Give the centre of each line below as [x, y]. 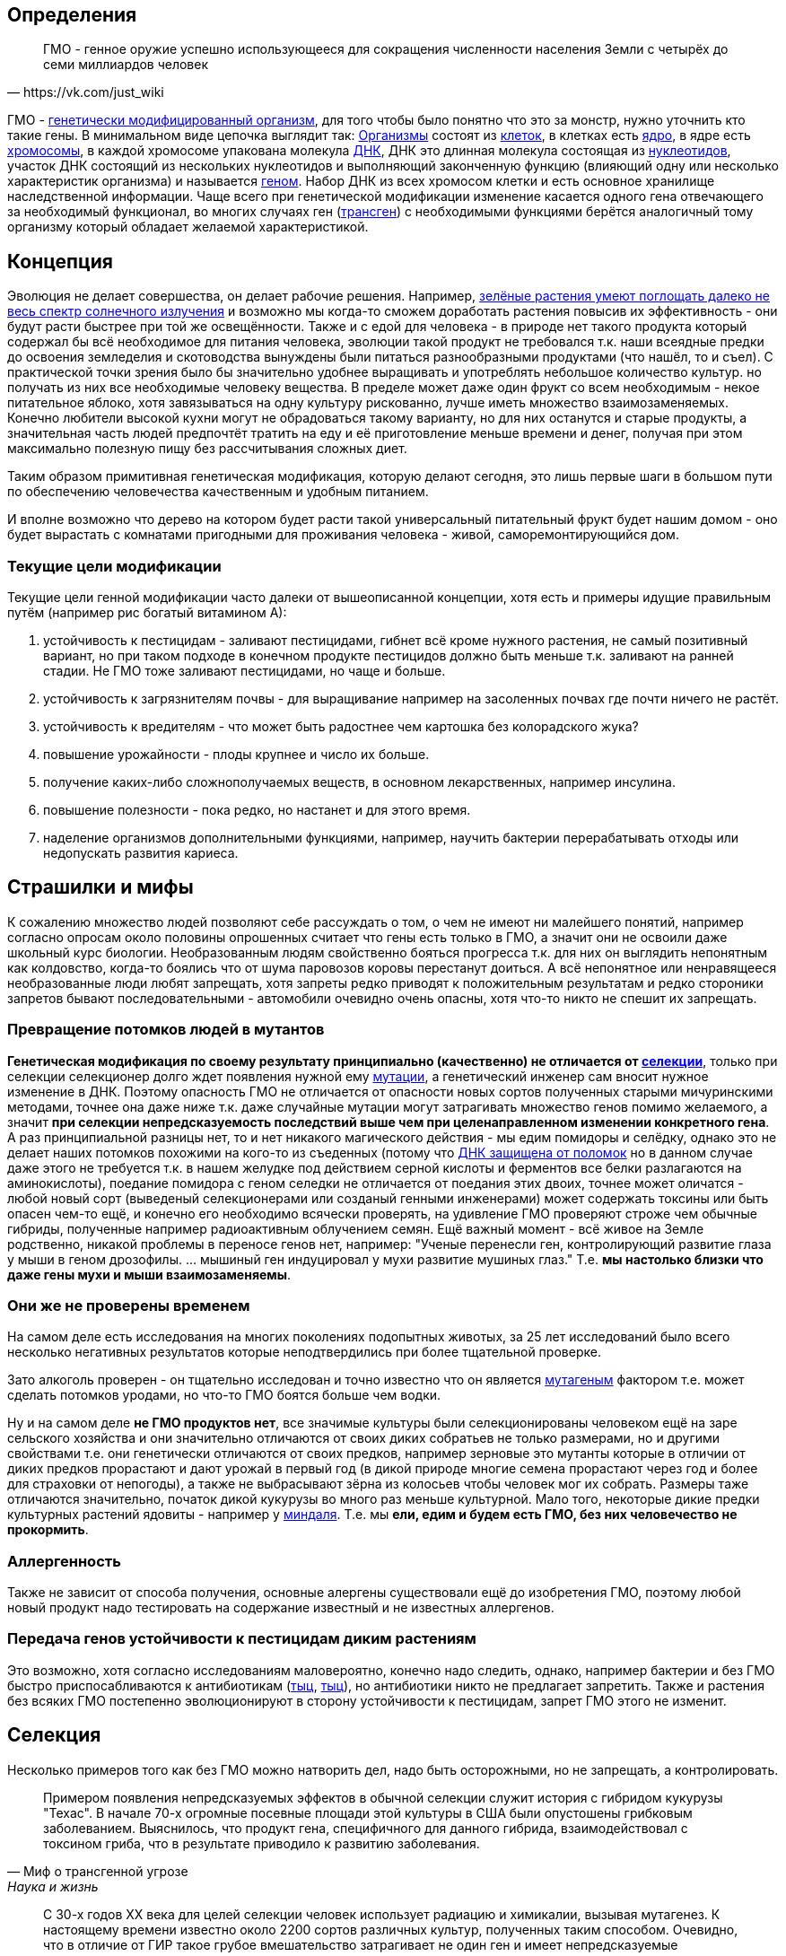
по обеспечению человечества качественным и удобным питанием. [218, 492]
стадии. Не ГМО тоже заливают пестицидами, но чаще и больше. [245, 671]
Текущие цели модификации [114, 566]
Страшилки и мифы [100, 887]
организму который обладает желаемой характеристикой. [188, 227]
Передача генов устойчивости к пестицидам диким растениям [242, 1639]
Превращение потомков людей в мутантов [166, 1030]
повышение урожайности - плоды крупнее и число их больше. [236, 755]
